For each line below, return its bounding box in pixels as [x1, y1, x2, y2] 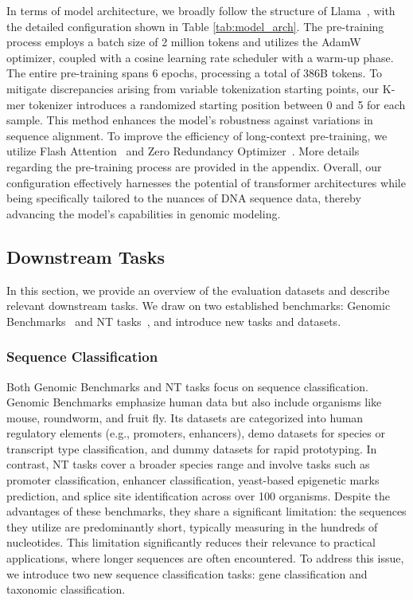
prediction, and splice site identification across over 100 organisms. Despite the [6, 487, 390, 504]
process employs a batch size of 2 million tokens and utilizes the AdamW [6, 33, 361, 50]
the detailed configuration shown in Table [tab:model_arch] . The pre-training [6, 18, 384, 34]
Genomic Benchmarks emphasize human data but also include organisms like [6, 394, 382, 410]
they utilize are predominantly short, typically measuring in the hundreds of [6, 518, 378, 535]
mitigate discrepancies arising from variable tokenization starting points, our [6, 80, 380, 96]
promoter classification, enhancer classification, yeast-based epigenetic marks [6, 472, 380, 488]
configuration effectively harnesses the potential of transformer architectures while [6, 174, 406, 190]
